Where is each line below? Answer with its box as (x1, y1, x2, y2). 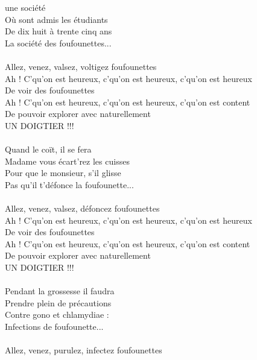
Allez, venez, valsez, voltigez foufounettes (5, 60, 157, 72)
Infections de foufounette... (5, 320, 104, 333)
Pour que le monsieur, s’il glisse (5, 166, 121, 179)
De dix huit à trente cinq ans (5, 25, 112, 37)
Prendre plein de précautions (5, 296, 112, 309)
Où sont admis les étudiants (5, 13, 108, 25)
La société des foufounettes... (5, 36, 112, 49)
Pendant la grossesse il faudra (5, 285, 115, 297)
